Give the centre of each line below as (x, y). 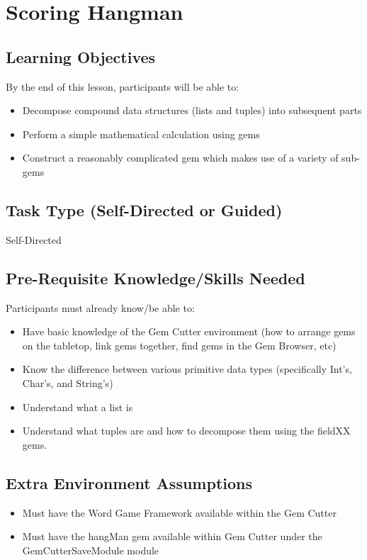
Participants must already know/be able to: (100, 307)
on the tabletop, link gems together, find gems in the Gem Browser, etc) (179, 345)
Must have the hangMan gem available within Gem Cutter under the (172, 536)
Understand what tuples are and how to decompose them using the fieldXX (186, 431)
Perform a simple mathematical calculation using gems (141, 134)
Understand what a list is (78, 407)
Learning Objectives (81, 56)
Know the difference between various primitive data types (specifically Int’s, (187, 369)
